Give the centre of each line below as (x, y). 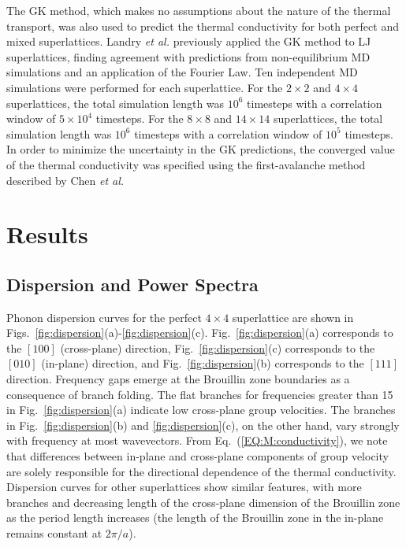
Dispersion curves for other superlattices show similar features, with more (184, 487)
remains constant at (54, 533)
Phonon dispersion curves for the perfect (104, 317)
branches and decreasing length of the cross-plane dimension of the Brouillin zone (203, 502)
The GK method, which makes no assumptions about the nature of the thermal (199, 10)
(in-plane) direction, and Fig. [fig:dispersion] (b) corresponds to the (203, 363)
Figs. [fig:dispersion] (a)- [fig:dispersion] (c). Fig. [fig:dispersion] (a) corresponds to (200, 333)
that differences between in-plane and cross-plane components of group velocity (197, 456)
